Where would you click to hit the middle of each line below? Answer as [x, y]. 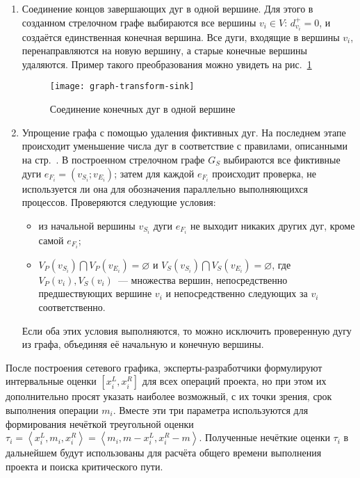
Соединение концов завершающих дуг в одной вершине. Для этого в [167, 8]
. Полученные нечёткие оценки [264, 437]
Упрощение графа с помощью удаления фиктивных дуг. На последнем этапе [184, 132]
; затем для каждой [154, 173]
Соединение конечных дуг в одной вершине [142, 109]
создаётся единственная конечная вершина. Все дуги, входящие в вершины [181, 37]
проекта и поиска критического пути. [84, 466]
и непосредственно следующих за [237, 293]
